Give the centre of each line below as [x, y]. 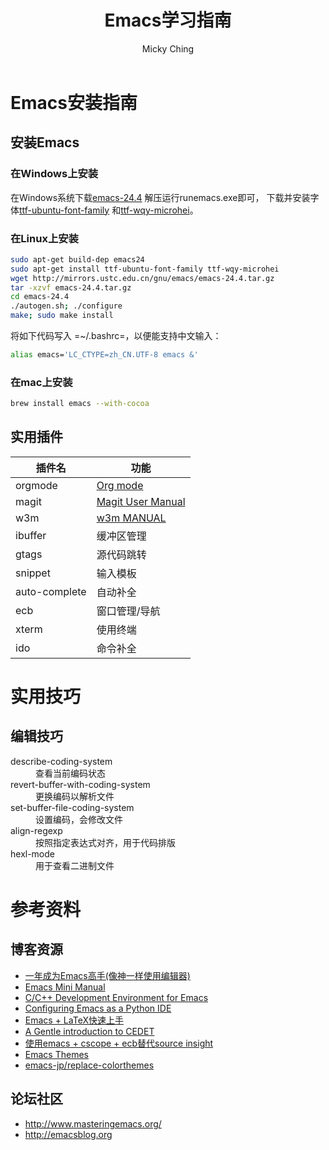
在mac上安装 [41, 382]
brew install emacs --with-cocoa [80, 404]
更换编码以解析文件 [75, 796]
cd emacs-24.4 [40, 297]
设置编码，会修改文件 [79, 819]
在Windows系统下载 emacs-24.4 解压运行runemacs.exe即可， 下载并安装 [160, 197]
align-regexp [36, 830]
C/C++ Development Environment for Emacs [116, 997]
